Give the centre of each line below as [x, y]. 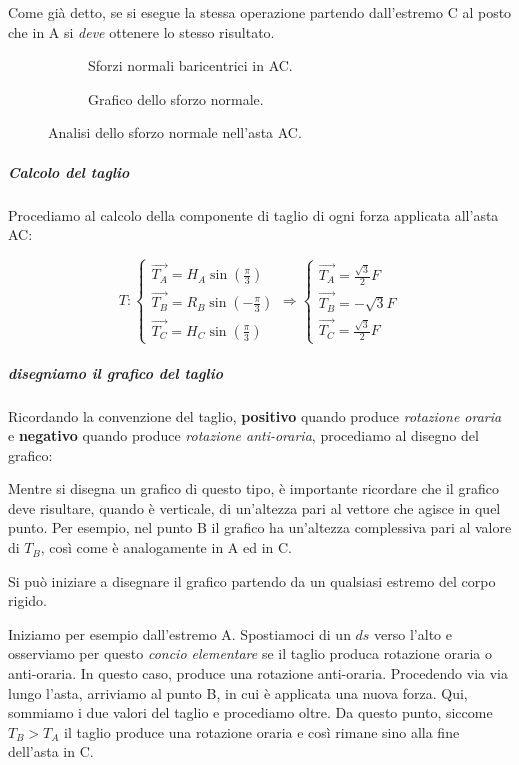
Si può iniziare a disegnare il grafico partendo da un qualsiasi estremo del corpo [252, 580]
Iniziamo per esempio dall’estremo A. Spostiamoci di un [179, 633]
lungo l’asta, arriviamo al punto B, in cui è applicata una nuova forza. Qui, [238, 692]
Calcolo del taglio [69, 171]
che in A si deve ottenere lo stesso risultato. [141, 31]
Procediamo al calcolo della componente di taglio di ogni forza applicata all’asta [253, 214]
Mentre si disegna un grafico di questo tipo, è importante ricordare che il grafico [253, 488]
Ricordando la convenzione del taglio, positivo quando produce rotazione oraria [255, 415]
